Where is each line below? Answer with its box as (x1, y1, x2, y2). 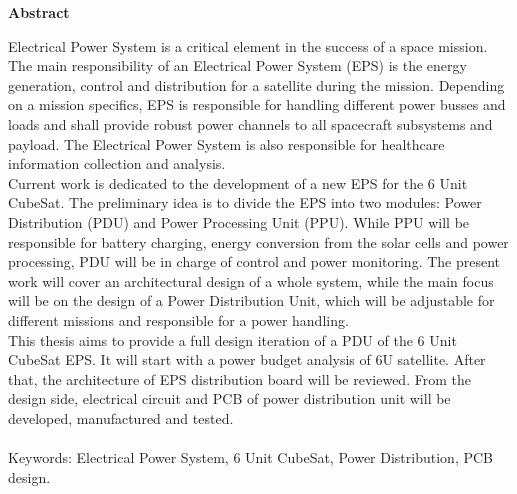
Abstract (8, 2, 70, 22)
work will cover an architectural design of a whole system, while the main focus (8, 270, 494, 291)
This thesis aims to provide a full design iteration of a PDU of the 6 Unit (8, 329, 457, 350)
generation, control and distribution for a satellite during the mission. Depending (8, 74, 505, 95)
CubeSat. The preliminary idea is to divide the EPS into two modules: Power (8, 192, 482, 213)
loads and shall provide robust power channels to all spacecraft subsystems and (8, 113, 493, 134)
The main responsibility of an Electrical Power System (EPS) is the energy (8, 55, 467, 76)
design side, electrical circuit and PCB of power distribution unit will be (8, 388, 451, 409)
